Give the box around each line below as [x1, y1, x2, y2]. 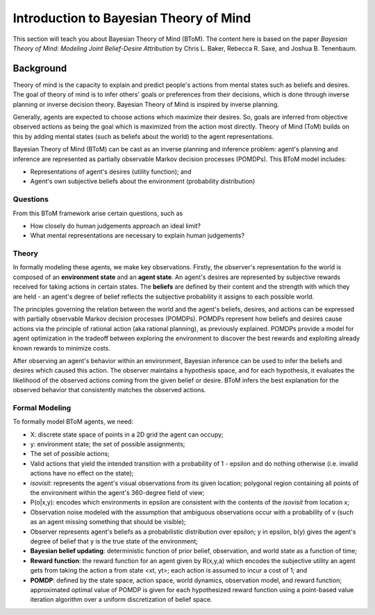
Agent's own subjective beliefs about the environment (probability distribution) [30, 177, 256, 185]
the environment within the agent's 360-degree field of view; [30, 488, 205, 496]
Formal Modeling [12, 403, 72, 412]
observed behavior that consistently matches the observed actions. [12, 386, 206, 394]
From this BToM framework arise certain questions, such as [12, 209, 183, 217]
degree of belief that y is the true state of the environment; [30, 537, 198, 545]
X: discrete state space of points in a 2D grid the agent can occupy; [30, 430, 224, 439]
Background [12, 62, 67, 74]
